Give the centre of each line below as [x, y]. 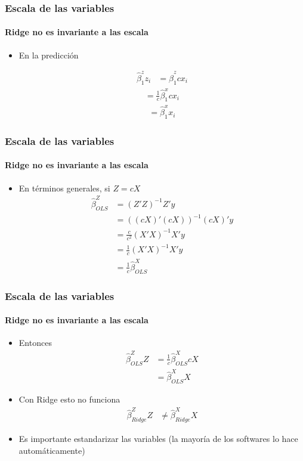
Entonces [35, 343]
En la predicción [49, 55]
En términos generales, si [64, 188]
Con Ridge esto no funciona [69, 399]
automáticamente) [52, 450]
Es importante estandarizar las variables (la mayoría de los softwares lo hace [158, 439]
